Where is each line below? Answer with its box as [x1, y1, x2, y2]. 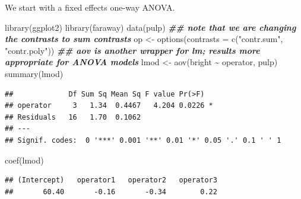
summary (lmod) [5, 67, 64, 79]
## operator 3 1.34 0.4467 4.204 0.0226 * [5, 101, 213, 110]
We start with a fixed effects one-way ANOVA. [5, 1, 175, 13]
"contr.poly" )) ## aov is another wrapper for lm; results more [5, 44, 260, 56]
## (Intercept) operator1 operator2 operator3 [5, 176, 217, 185]
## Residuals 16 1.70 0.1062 [5, 113, 141, 121]
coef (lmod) [5, 153, 44, 166]
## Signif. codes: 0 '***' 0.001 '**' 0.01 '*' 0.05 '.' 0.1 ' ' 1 [5, 136, 281, 145]
